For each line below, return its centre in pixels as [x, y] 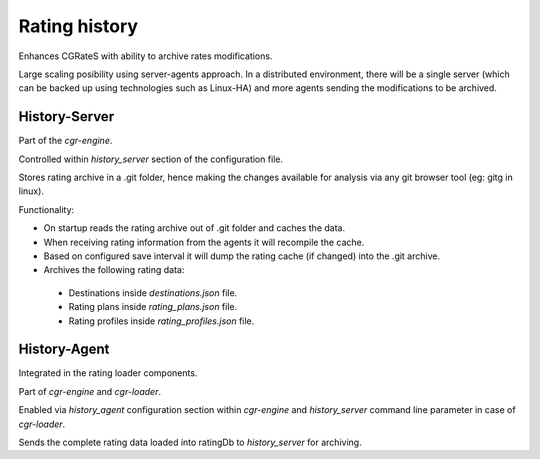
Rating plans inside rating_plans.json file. [153, 307]
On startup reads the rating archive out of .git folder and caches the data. [194, 228]
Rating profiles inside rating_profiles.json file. [161, 321]
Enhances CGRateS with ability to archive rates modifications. [145, 56]
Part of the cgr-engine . [65, 141]
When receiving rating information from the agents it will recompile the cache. [204, 242]
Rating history [78, 26]
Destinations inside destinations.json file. [153, 292]
